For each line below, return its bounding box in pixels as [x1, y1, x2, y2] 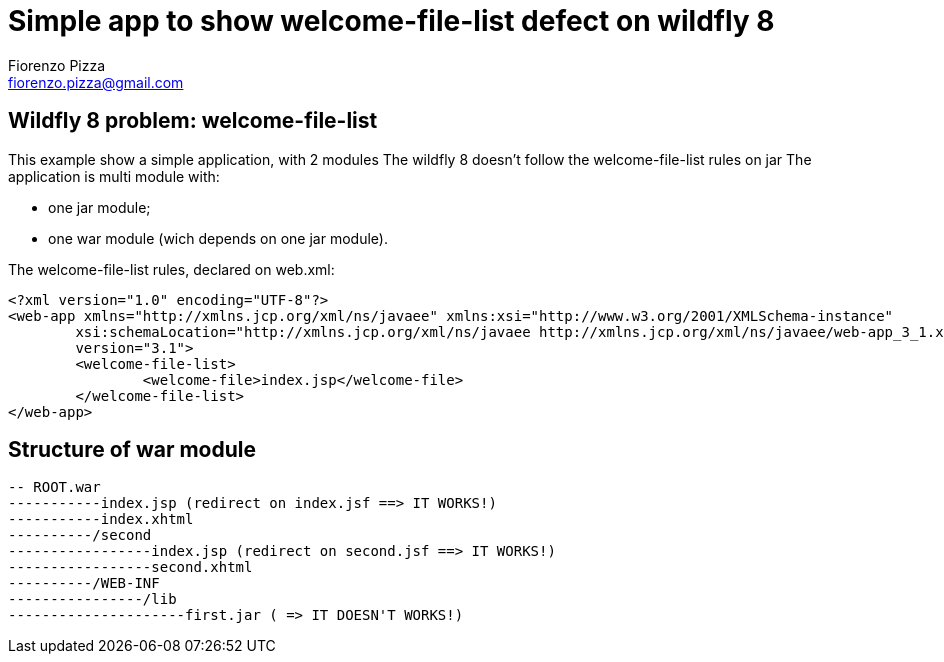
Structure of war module [8, 437, 256, 463]
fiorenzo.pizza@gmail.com [8, 73, 184, 91]
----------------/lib [8, 591, 177, 608]
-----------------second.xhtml [8, 559, 253, 576]
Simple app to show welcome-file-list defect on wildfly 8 [8, 4, 775, 38]
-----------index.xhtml [8, 511, 194, 528]
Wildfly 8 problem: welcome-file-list [8, 108, 378, 134]
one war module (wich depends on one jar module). [48, 229, 388, 247]
